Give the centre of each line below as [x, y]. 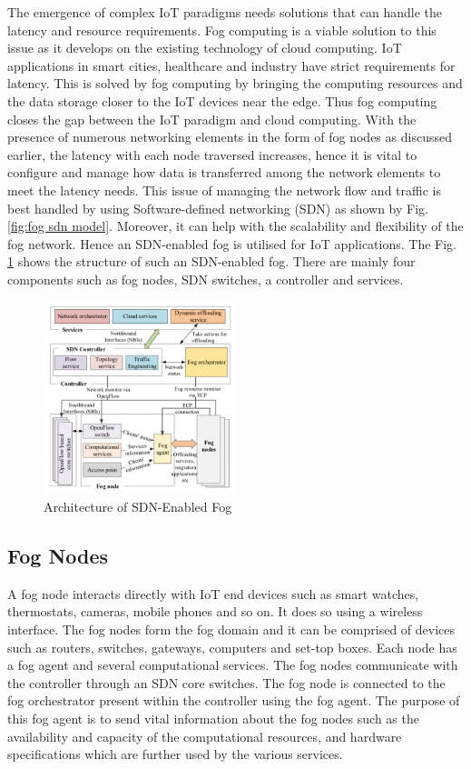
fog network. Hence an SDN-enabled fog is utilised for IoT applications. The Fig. [232, 243]
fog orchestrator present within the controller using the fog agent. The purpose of [234, 700]
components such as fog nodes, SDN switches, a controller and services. [206, 279]
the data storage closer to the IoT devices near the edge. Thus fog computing [222, 100]
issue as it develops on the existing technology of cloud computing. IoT [205, 48]
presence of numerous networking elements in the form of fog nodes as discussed [230, 137]
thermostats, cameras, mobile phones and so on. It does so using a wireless [215, 611]
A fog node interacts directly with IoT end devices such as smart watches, [213, 593]
